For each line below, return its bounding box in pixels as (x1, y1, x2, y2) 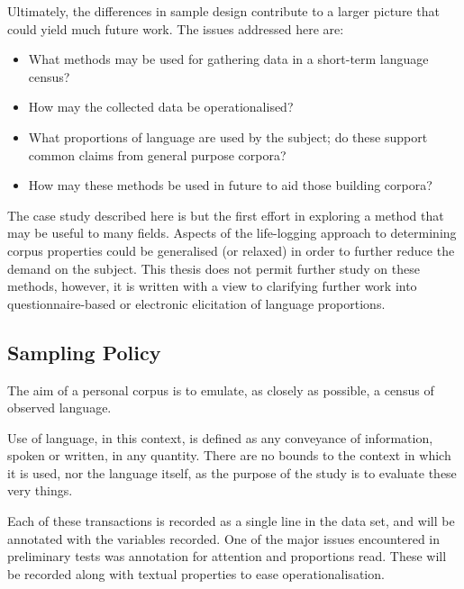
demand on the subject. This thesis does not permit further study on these (7, 258, 420, 277)
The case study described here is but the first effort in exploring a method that (7, 205, 444, 224)
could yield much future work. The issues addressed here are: (7, 19, 344, 38)
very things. (7, 481, 73, 500)
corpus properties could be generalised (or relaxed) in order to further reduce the (7, 240, 455, 259)
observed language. (7, 398, 112, 417)
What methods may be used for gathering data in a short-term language (28, 50, 429, 68)
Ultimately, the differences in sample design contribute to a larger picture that (7, 2, 440, 20)
